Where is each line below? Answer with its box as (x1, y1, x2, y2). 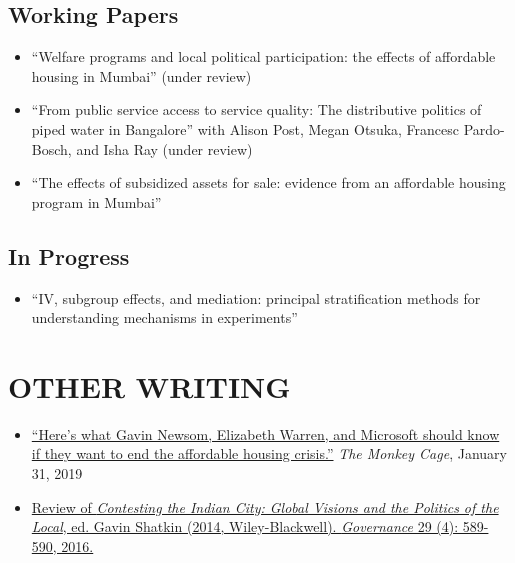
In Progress (8, 240, 130, 271)
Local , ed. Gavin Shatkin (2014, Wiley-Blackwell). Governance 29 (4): (31, 516, 459, 537)
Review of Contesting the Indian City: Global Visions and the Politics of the (31, 496, 499, 517)
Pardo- (463, 118, 505, 139)
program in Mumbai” (31, 191, 162, 212)
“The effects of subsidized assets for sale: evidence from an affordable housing (31, 172, 506, 193)
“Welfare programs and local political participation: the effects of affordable (31, 46, 496, 67)
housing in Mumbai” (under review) (31, 65, 252, 86)
